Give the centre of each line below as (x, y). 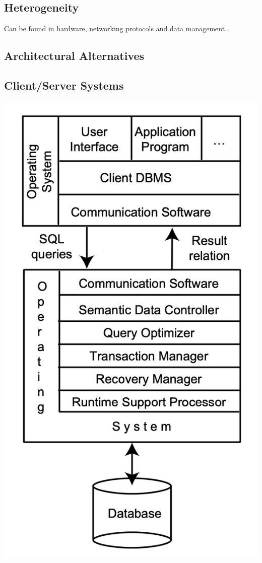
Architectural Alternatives (74, 56)
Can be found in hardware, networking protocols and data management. (116, 28)
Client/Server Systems (64, 85)
